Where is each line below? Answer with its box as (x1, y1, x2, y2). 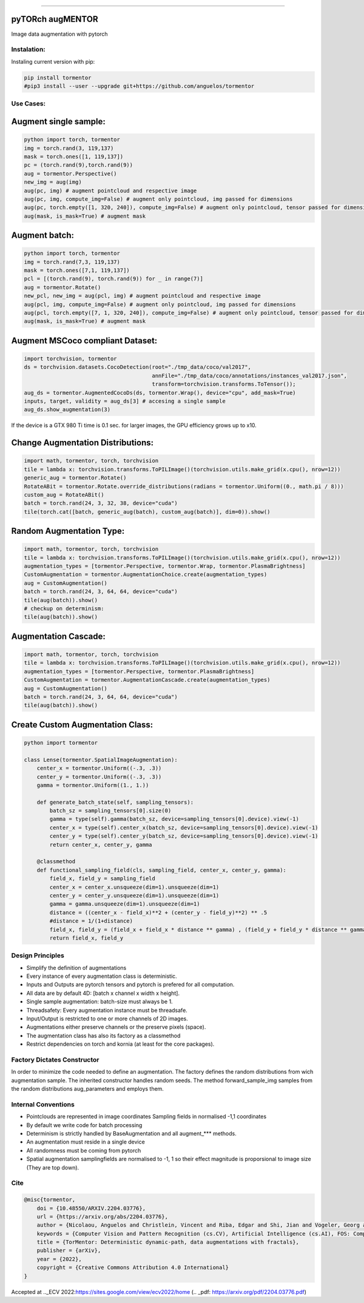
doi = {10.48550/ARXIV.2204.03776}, (36, 1205, 146, 1211)
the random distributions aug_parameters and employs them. (11, 1085, 164, 1093)
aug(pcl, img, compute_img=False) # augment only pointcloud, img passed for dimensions (24, 301, 297, 308)
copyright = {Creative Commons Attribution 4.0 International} (36, 1264, 229, 1271)
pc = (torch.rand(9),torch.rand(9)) (24, 161, 133, 169)
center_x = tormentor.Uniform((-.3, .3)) (36, 765, 162, 772)
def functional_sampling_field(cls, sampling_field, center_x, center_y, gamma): (36, 866, 286, 874)
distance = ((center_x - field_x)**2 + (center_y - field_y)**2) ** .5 (49, 909, 268, 916)
